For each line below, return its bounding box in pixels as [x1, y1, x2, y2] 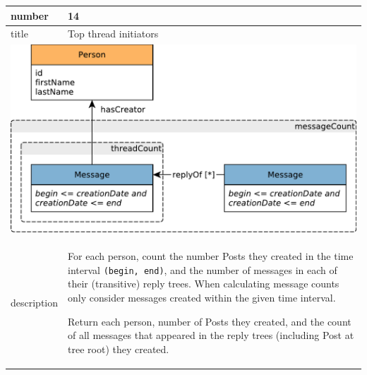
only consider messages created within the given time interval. [68, 290, 336, 304]
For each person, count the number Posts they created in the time [68, 249, 354, 263]
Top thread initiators [68, 26, 159, 41]
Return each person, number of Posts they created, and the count [68, 314, 351, 328]
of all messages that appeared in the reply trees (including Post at [68, 328, 354, 343]
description [11, 294, 59, 309]
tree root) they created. [68, 341, 169, 356]
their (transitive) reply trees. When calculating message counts [68, 276, 339, 291]
